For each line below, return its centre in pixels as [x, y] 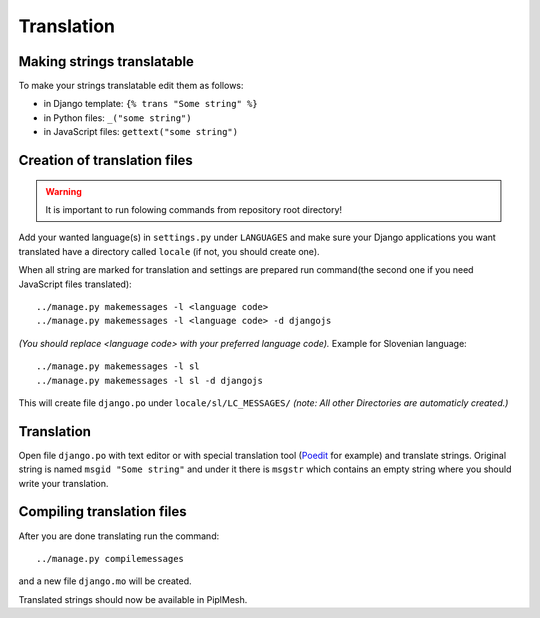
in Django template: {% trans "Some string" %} [151, 104]
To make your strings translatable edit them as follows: [131, 86]
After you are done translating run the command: [119, 536]
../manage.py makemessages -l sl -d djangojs [150, 380]
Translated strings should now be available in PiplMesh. [133, 599]
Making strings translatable [106, 61]
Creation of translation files [106, 160]
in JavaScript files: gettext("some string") [141, 132]
